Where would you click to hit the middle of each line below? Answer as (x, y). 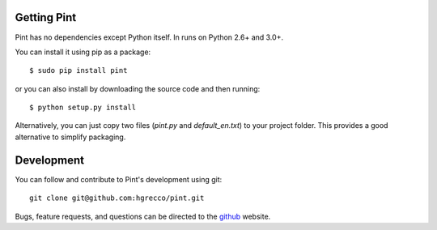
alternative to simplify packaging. (70, 137)
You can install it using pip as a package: (83, 52)
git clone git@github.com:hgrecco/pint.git (117, 198)
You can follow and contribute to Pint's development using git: (119, 179)
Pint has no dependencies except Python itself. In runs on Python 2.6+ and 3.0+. (149, 37)
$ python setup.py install (83, 108)
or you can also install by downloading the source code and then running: (138, 88)
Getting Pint (46, 17)
